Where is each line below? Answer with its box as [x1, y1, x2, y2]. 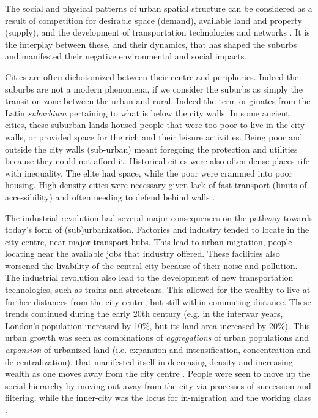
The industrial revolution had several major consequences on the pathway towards [5, 211, 313, 224]
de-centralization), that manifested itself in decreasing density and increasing [5, 355, 293, 368]
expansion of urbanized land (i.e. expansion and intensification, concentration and [5, 343, 311, 356]
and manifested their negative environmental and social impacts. [5, 50, 247, 63]
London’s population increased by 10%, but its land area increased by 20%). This [5, 319, 310, 332]
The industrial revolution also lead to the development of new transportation [5, 271, 294, 284]
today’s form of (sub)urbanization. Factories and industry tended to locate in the [5, 223, 309, 236]
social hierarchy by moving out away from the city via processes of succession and [5, 379, 311, 392]
